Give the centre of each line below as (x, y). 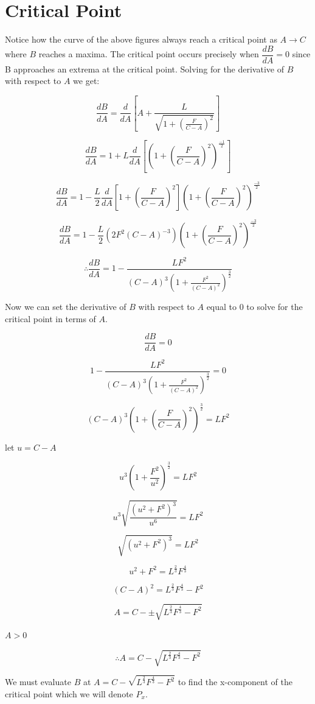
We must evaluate (38, 682)
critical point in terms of (50, 318)
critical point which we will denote (69, 693)
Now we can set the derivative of (66, 307)
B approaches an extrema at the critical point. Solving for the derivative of (144, 69)
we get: (86, 81)
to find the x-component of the (235, 682)
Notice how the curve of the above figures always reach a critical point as (141, 39)
